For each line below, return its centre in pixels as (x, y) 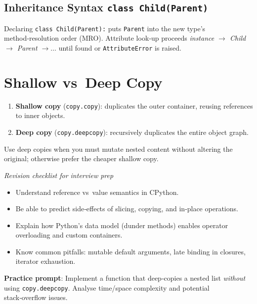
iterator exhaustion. (45, 261)
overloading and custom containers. (69, 235)
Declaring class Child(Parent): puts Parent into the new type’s (105, 28)
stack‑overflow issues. (36, 297)
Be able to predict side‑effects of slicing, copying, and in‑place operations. (127, 209)
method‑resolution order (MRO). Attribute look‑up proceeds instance (109, 38)
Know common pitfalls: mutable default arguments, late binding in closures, (130, 251)
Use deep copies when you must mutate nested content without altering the (118, 149)
